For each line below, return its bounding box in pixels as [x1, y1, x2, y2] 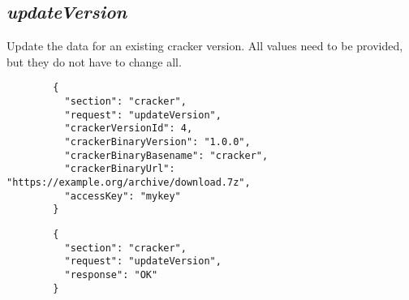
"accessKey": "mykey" [64, 190, 181, 202]
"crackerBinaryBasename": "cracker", [64, 149, 269, 161]
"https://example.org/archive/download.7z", [6, 176, 251, 188]
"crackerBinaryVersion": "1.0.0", [64, 136, 251, 148]
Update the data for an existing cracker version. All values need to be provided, [6, 37, 403, 54]
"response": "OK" [64, 268, 158, 281]
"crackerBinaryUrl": [64, 163, 175, 175]
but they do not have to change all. [6, 53, 182, 70]
